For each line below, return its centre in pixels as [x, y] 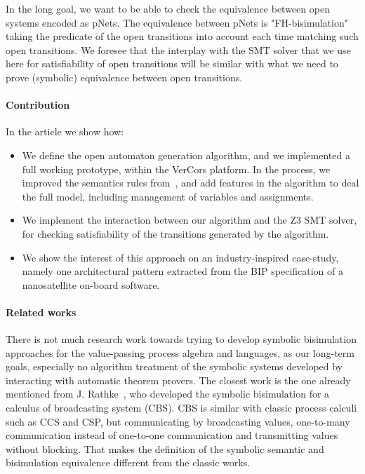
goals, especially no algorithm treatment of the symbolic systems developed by [174, 366]
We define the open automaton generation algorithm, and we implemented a [186, 155]
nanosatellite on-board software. [91, 284]
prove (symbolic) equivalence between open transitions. [124, 77]
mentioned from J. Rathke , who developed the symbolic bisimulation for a [168, 394]
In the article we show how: [65, 131]
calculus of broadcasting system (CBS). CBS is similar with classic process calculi [181, 408]
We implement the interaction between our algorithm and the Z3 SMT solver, [190, 220]
